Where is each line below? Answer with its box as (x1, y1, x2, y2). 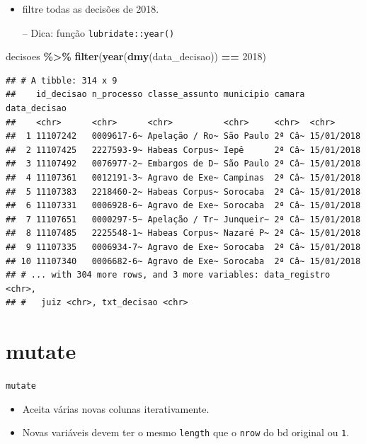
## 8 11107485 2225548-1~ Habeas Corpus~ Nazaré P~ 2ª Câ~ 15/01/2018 (6, 228, 361, 239)
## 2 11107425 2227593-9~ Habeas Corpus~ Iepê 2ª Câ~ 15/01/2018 (6, 144, 361, 155)
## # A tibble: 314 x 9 (6, 75, 118, 86)
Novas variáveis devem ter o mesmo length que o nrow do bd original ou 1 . (22, 425, 350, 440)
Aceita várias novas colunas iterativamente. (22, 401, 210, 416)
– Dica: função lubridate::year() (22, 25, 175, 40)
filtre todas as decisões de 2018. (22, 1, 159, 16)
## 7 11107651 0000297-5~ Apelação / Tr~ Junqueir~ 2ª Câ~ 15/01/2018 (6, 214, 361, 224)
